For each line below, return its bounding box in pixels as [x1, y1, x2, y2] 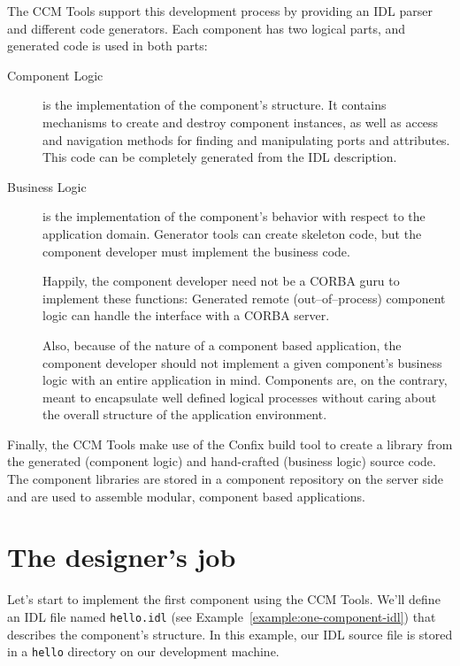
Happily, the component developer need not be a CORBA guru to [42, 272, 400, 290]
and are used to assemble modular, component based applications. [7, 486, 365, 505]
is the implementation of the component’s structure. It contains [42, 96, 387, 114]
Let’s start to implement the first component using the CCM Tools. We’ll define [7, 590, 441, 609]
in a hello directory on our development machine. [7, 642, 280, 661]
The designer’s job [7, 539, 236, 575]
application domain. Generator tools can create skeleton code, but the [42, 224, 422, 242]
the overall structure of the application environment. [42, 405, 327, 424]
